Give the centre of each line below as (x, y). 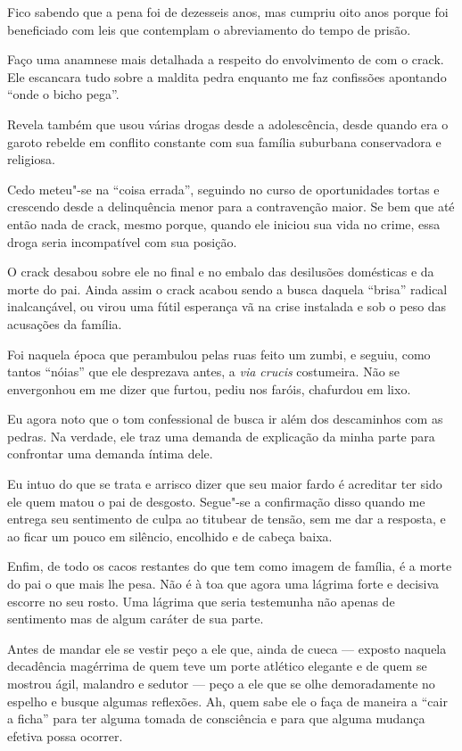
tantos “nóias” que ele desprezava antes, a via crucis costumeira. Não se (204, 371)
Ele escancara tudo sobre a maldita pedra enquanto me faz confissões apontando (227, 76)
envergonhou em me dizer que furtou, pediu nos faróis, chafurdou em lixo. (209, 388)
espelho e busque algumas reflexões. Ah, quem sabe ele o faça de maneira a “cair (227, 701)
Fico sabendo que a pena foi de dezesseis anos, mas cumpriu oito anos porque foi (228, 12)
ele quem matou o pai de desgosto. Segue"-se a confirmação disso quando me (216, 501)
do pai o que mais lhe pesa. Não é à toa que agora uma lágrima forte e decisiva (223, 584)
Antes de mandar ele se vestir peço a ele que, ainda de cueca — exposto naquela (227, 648)
